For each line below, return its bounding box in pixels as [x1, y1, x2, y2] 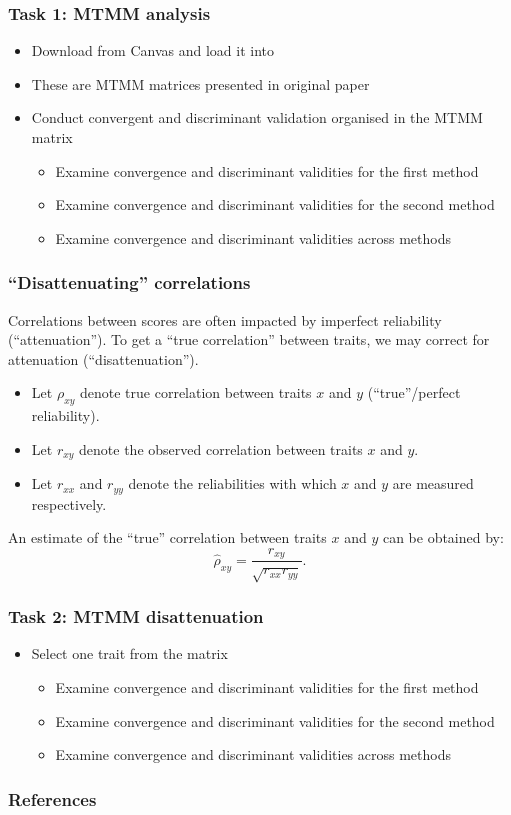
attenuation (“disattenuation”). [8, 348, 199, 369]
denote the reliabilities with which [128, 473, 337, 494]
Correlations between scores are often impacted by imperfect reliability [8, 309, 442, 330]
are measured [392, 473, 474, 494]
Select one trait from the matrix [31, 643, 228, 664]
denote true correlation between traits [79, 382, 312, 403]
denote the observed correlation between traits [79, 438, 363, 459]
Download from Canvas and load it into [31, 40, 275, 61]
